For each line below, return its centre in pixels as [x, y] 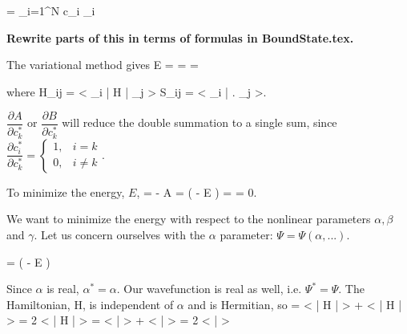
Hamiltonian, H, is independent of [90, 304]
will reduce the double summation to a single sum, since [199, 122]
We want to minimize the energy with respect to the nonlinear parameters [189, 219]
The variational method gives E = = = [103, 65]
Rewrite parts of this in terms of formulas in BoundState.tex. [180, 37]
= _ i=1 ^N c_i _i [51, 10]
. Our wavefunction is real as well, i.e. [209, 289]
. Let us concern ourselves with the [120, 234]
